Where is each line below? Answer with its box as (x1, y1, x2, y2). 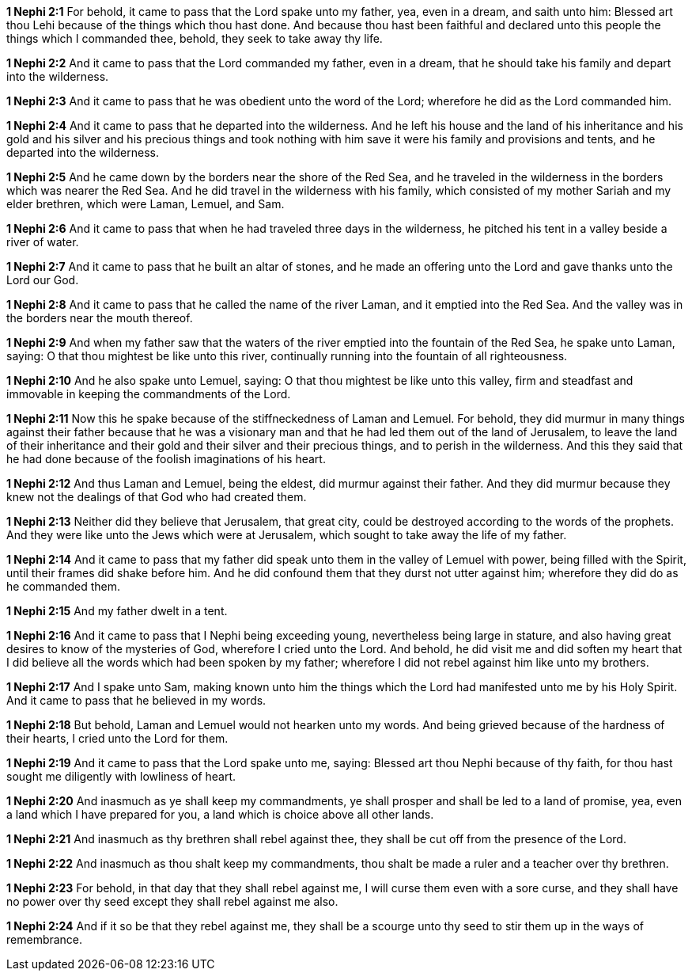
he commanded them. (6, 580, 120, 593)
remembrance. (6, 933, 83, 946)
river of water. (6, 235, 79, 249)
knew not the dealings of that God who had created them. (6, 490, 307, 504)
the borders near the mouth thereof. (6, 311, 193, 325)
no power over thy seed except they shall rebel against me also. (6, 895, 338, 908)
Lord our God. (6, 273, 79, 287)
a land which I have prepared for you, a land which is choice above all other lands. (6, 808, 434, 821)
